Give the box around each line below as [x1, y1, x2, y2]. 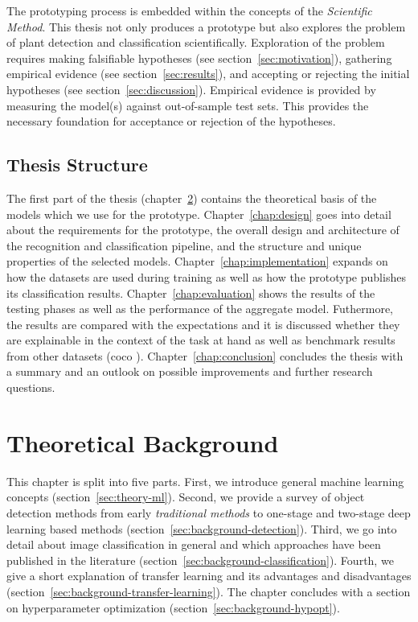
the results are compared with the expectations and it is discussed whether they [6, 315, 400, 332]
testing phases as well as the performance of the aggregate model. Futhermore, [6, 300, 394, 317]
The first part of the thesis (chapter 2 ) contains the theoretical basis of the [6, 189, 377, 206]
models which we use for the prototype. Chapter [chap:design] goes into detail [6, 205, 391, 222]
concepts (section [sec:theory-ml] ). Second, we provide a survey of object [6, 488, 365, 505]
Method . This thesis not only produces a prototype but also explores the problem [6, 18, 406, 35]
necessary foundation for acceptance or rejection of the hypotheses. [6, 113, 336, 130]
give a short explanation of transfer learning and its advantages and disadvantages [6, 567, 412, 584]
